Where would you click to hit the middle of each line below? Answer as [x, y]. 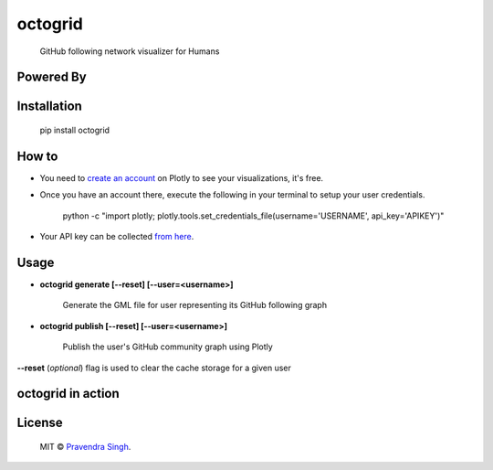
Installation [49, 107]
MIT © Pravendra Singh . [85, 446]
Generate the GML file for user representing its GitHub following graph [195, 305]
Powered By [52, 77]
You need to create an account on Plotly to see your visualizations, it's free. [182, 177]
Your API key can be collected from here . [117, 237]
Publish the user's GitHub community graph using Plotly [168, 347]
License [40, 423]
